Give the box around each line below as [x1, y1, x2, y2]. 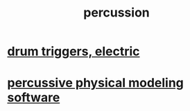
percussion [83, 5, 150, 21]
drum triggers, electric [7, 43, 140, 59]
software [7, 90, 60, 105]
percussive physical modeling [7, 75, 184, 91]
